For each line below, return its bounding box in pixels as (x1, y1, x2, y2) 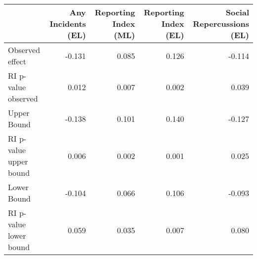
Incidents (49, 18, 86, 29)
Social (225, 6, 249, 18)
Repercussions (193, 18, 249, 29)
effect (8, 55, 26, 67)
